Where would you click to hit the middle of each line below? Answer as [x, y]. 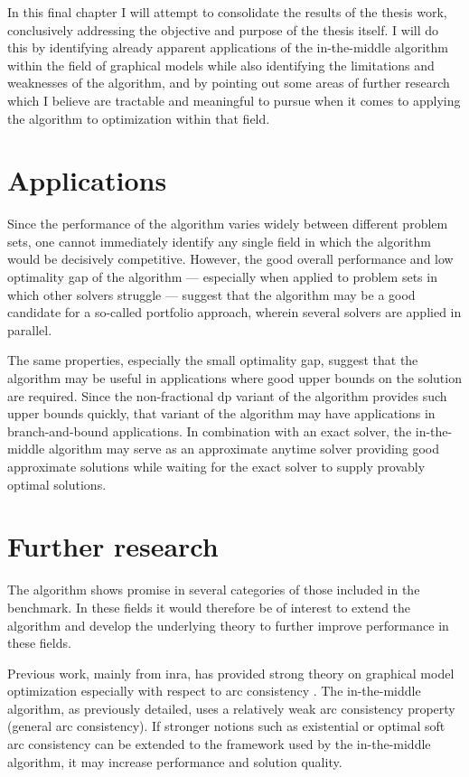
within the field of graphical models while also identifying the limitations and [221, 65]
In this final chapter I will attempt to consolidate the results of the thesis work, [227, 12]
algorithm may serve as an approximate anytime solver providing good [244, 449]
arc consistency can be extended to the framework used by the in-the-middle [219, 744]
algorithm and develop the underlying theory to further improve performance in [228, 625]
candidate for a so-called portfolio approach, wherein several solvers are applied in [234, 312]
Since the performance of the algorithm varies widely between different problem [228, 224]
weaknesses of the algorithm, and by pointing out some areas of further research [229, 83]
